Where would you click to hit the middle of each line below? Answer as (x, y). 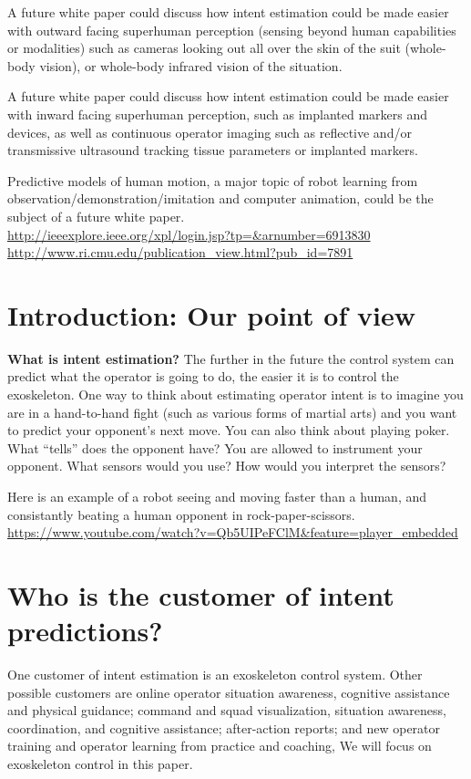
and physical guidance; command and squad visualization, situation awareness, (227, 710)
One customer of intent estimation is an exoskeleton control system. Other (215, 675)
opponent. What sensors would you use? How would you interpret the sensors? (227, 466)
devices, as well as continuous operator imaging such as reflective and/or (210, 132)
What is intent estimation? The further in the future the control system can (231, 358)
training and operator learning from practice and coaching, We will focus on (220, 746)
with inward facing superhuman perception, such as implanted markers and (217, 114)
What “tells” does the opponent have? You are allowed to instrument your (215, 447)
